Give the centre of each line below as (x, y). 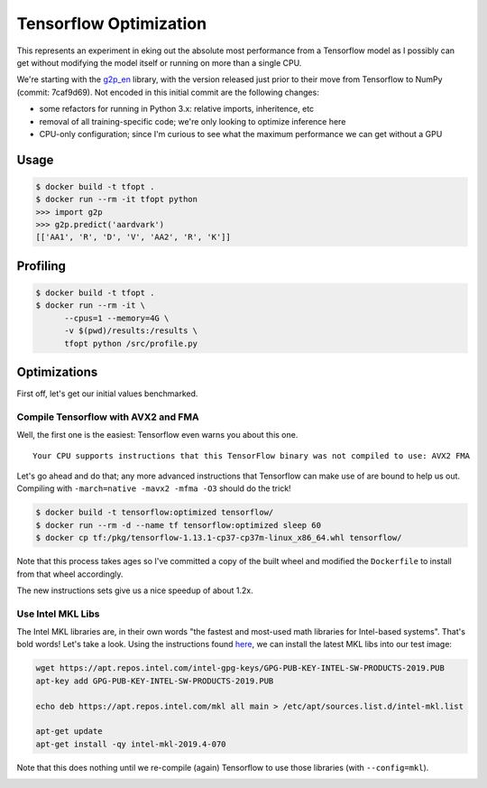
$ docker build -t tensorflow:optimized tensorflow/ (155, 513)
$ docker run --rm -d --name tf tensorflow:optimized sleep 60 (179, 525)
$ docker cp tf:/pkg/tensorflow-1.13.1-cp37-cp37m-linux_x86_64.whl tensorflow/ (219, 538)
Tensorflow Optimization (112, 23)
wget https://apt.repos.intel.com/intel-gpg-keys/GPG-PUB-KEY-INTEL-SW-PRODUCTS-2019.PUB (240, 668)
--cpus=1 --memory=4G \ (117, 318)
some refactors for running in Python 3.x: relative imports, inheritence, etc (177, 109)
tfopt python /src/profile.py (131, 343)
